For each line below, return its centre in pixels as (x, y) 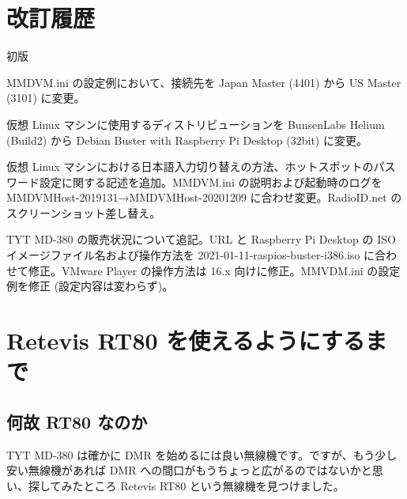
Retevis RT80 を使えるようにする (186, 340)
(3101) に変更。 (46, 98)
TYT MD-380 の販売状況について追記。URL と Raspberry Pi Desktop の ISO (201, 239)
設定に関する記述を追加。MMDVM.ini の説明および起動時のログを (211, 181)
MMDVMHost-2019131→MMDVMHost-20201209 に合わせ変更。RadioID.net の (204, 197)
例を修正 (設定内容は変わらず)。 (90, 286)
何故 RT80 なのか (77, 421)
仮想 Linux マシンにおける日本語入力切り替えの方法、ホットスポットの (190, 166)
